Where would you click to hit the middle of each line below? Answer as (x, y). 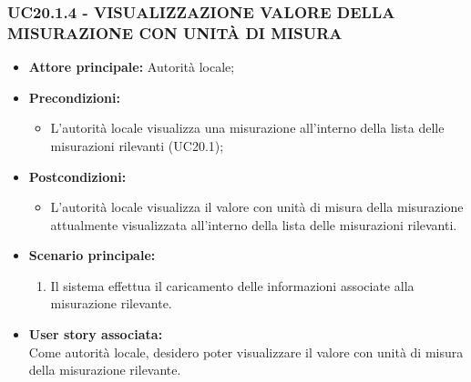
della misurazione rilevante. (105, 370)
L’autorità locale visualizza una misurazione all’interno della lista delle (247, 128)
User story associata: (96, 334)
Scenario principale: (92, 255)
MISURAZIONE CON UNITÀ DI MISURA (175, 32)
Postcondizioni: (77, 176)
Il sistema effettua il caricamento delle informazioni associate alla (232, 285)
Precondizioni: (74, 97)
